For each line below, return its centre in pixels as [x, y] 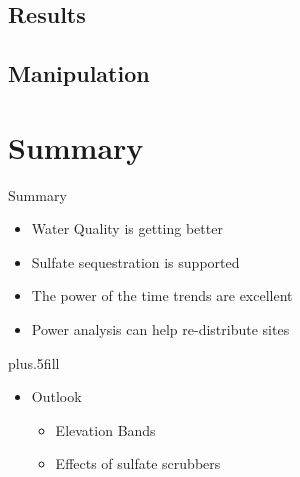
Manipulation [79, 73]
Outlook [56, 396]
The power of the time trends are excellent [162, 295]
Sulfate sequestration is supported [135, 261]
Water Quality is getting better [127, 228]
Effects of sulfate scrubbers [138, 463]
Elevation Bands [105, 429]
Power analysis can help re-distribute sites [160, 329]
